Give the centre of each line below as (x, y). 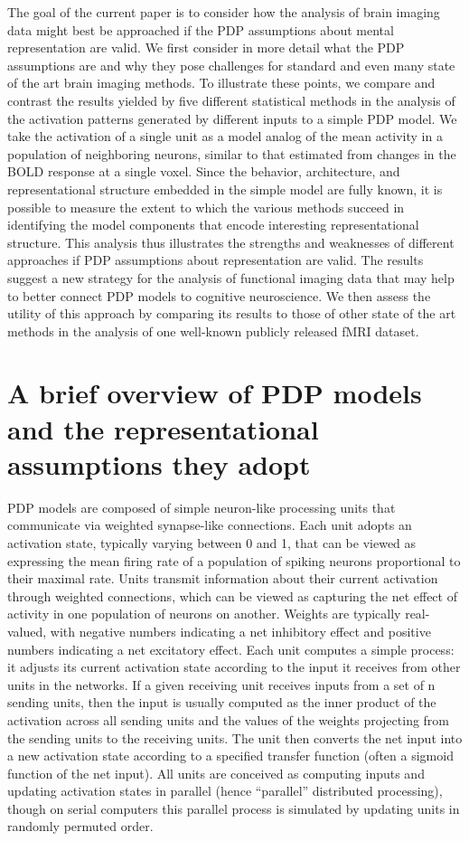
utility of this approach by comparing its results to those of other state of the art (232, 313)
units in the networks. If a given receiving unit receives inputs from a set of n (221, 684)
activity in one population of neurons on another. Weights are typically (204, 614)
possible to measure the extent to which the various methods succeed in (206, 207)
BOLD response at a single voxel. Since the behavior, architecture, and (204, 171)
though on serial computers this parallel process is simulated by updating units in (234, 808)
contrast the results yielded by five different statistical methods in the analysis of (231, 100)
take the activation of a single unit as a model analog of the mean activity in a (225, 136)
